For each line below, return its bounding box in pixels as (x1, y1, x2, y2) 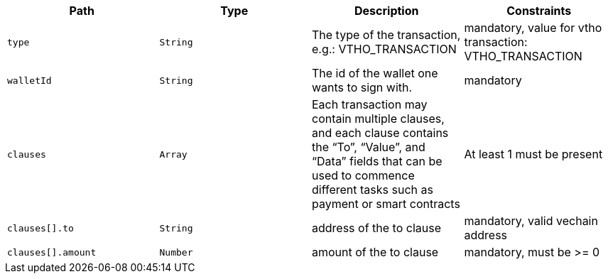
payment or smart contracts (312, 197, 460, 211)
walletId (7, 75, 52, 86)
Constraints (506, 4, 572, 18)
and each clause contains (312, 126, 449, 140)
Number (159, 246, 193, 258)
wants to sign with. (312, 80, 413, 94)
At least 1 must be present (464, 147, 603, 161)
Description (354, 4, 419, 18)
